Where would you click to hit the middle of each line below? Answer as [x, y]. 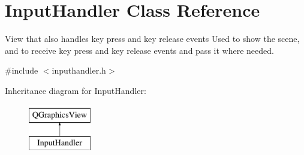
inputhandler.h [79, 70]
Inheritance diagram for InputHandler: [76, 90]
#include [22, 70]
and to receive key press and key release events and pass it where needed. [139, 50]
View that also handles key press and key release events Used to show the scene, [152, 39]
